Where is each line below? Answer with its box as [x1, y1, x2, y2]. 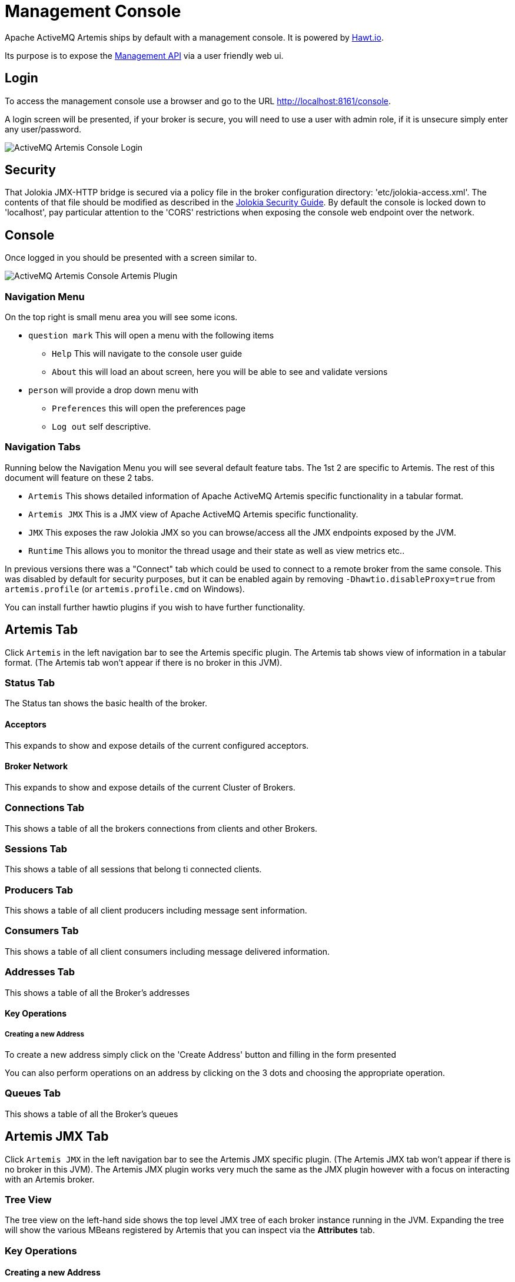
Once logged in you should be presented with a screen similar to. [5, 253, 257, 263]
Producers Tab [5, 884, 73, 896]
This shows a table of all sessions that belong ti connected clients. [5, 864, 262, 875]
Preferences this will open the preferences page [52, 403, 246, 414]
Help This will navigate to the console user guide [52, 348, 242, 359]
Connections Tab [5, 802, 85, 814]
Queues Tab [5, 1087, 61, 1100]
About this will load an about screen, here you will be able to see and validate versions [52, 367, 388, 377]
